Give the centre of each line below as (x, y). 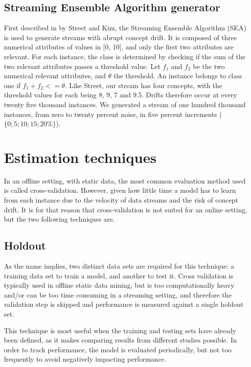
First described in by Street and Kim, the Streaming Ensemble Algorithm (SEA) (125, 28)
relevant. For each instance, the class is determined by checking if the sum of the (125, 56)
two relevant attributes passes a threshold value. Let (82, 66)
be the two (209, 66)
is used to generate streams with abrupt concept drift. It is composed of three (120, 37)
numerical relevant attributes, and (55, 76)
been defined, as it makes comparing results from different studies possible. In (120, 340)
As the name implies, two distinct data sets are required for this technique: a (119, 266)
